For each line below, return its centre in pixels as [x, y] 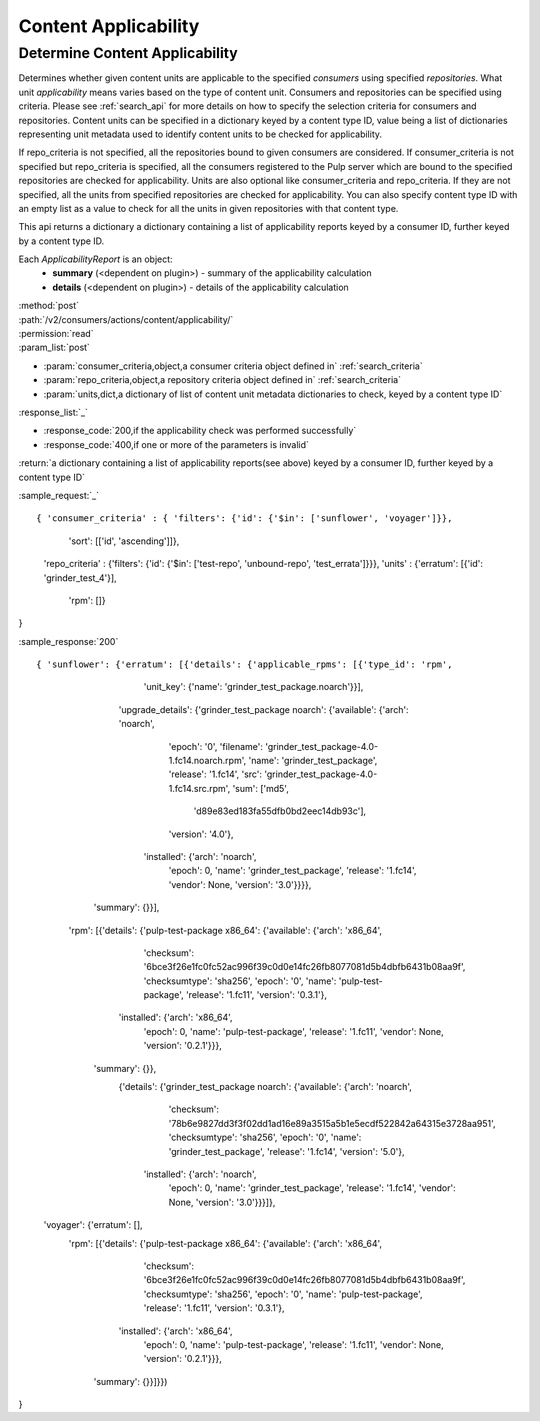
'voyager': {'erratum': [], [93, 1225]
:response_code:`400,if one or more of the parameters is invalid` [176, 444]
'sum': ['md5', [260, 788]
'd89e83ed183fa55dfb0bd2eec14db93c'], [280, 811]
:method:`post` [49, 306]
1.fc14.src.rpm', [199, 788]
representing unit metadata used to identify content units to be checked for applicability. [200, 134]
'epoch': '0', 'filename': [216, 746]
